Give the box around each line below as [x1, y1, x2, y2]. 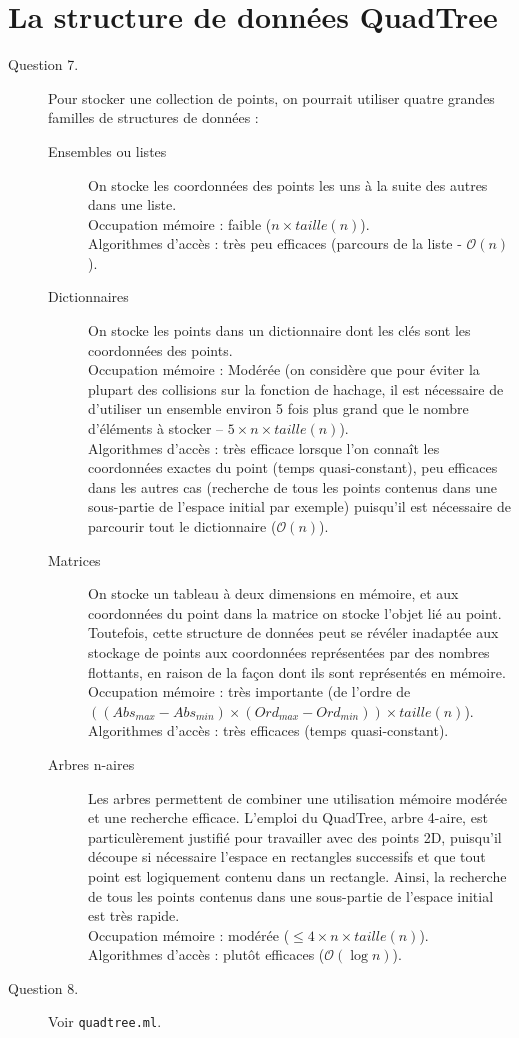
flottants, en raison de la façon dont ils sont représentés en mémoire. [88, 661, 506, 682]
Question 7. [8, 54, 79, 75]
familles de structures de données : [48, 107, 259, 128]
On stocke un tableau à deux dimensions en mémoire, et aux [88, 583, 459, 604]
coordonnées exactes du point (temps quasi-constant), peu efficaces [88, 457, 498, 478]
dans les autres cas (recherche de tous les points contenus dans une [88, 476, 498, 497]
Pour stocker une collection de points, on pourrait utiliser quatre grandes [48, 87, 495, 108]
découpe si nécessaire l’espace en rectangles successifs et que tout [88, 846, 486, 867]
